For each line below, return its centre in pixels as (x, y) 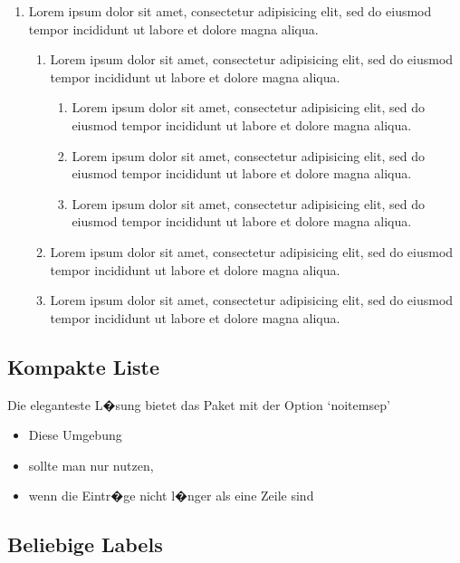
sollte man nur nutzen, (91, 465)
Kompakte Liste (84, 366)
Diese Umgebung (75, 435)
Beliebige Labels (85, 544)
